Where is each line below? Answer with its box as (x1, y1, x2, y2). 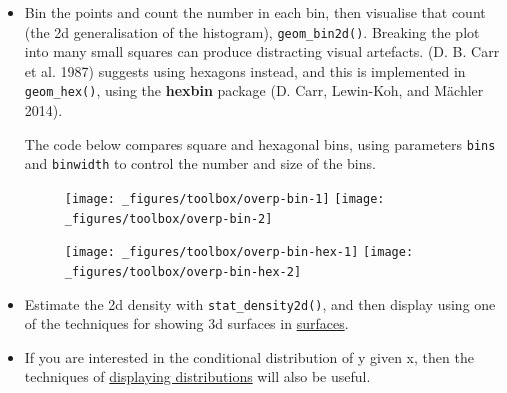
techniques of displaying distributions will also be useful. (24, 366, 371, 387)
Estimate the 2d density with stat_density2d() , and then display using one (24, 293, 496, 314)
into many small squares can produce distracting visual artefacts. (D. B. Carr (24, 41, 500, 62)
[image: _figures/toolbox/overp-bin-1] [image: (64, 192, 385, 206)
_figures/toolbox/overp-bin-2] (64, 211, 273, 226)
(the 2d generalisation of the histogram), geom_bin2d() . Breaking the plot (24, 21, 480, 42)
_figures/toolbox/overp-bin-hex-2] (64, 264, 302, 279)
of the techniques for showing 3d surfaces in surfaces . (24, 313, 349, 334)
